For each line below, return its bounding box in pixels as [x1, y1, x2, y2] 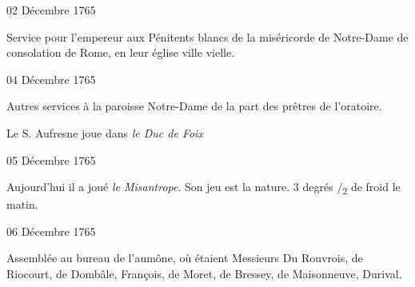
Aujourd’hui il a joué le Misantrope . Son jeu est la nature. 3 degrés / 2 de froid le [6, 178, 401, 197]
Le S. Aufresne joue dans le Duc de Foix [6, 124, 203, 141]
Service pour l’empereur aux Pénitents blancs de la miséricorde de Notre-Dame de [6, 28, 409, 45]
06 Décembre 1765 [6, 222, 96, 239]
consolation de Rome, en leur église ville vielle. [6, 44, 235, 61]
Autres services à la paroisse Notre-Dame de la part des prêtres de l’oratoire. [6, 98, 382, 114]
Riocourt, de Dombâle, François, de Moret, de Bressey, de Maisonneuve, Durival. [6, 265, 402, 282]
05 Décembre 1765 [6, 151, 96, 168]
